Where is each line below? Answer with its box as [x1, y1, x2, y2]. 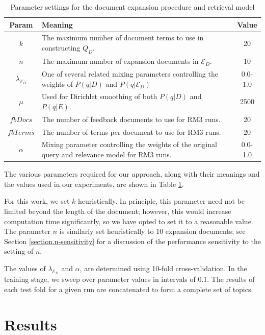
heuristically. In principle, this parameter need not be [77, 196, 245, 206]
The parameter [4, 226, 51, 236]
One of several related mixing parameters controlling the [41, 68, 218, 79]
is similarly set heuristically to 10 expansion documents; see [59, 226, 246, 236]
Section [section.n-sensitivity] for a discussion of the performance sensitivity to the [4, 235, 261, 246]
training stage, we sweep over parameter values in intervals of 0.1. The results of [4, 274, 255, 284]
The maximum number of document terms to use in [41, 32, 204, 43]
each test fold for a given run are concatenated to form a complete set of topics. [4, 283, 253, 294]
